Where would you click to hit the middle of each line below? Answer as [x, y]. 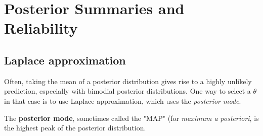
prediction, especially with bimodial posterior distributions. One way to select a [127, 91]
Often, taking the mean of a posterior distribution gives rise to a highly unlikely [128, 81]
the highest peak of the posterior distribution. [75, 128]
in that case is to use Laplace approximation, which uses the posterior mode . [123, 100]
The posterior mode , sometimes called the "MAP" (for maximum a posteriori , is [131, 118]
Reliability [41, 28]
